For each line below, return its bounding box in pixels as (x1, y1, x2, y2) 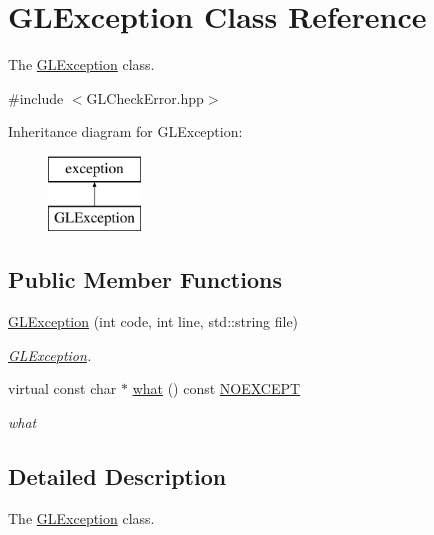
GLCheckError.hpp (86, 87, 204, 108)
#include (8, 87, 64, 108)
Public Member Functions (8, 264, 282, 295)
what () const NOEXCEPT (132, 378, 301, 399)
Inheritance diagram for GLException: (8, 121, 243, 142)
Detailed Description (8, 461, 227, 492)
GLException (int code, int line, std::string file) (8, 311, 299, 332)
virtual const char (8, 378, 117, 399)
